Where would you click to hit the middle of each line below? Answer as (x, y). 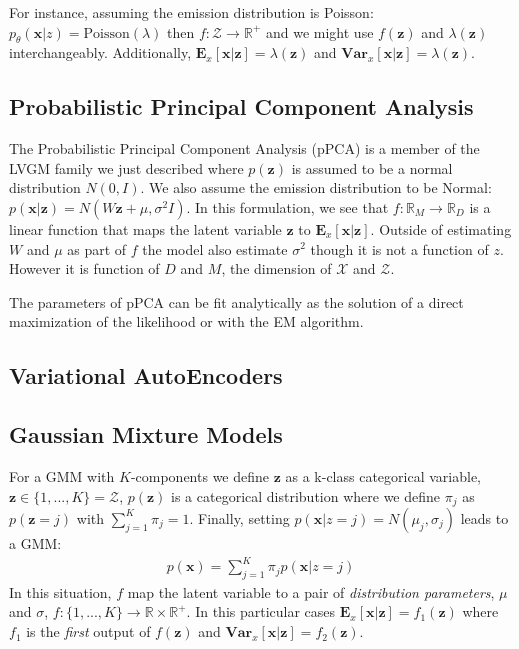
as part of (97, 248)
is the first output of (88, 631)
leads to (484, 517)
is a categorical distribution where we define (306, 495)
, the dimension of (276, 268)
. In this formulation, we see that (287, 206)
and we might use (319, 31)
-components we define (200, 475)
